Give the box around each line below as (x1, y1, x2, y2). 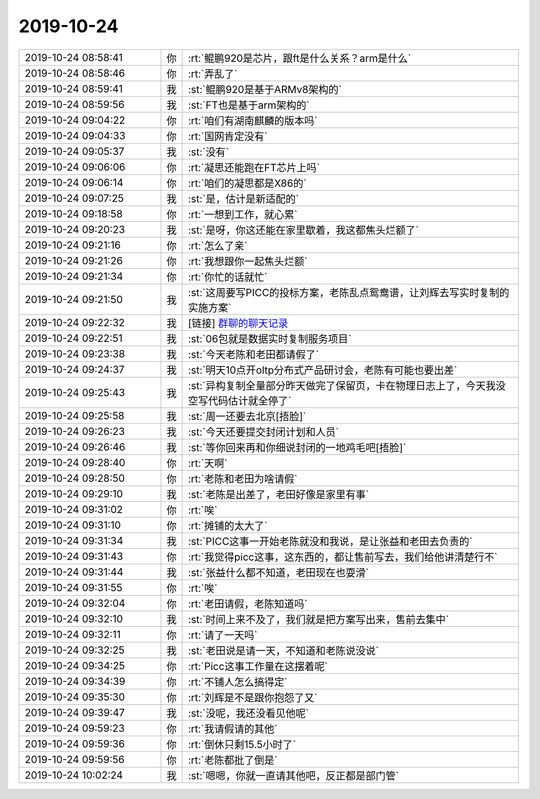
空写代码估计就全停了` (187, 393, 292, 407)
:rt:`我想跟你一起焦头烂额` (187, 254, 308, 268)
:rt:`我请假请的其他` (187, 721, 278, 735)
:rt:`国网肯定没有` (187, 129, 268, 143)
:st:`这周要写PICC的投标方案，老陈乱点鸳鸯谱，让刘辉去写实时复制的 (187, 285, 510, 299)
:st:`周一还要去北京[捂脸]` (187, 409, 307, 423)
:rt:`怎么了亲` (187, 238, 248, 252)
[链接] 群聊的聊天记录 (187, 316, 289, 330)
